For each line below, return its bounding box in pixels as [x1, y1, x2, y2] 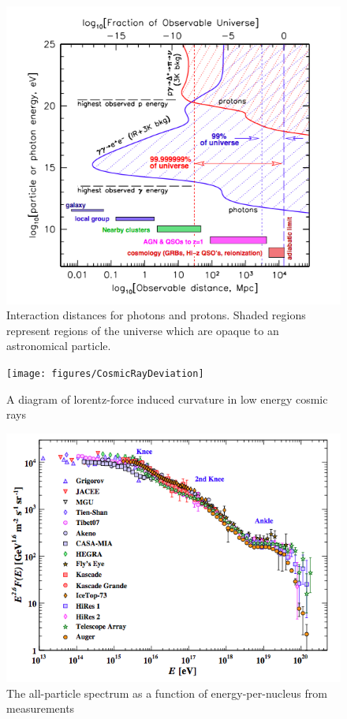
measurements [6, 700, 75, 717]
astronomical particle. [6, 337, 111, 354]
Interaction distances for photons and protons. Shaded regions [6, 307, 306, 323]
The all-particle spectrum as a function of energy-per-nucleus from [6, 684, 327, 701]
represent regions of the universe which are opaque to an [6, 322, 279, 338]
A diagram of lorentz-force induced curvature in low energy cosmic [6, 390, 328, 407]
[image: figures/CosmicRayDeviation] [6, 367, 204, 379]
